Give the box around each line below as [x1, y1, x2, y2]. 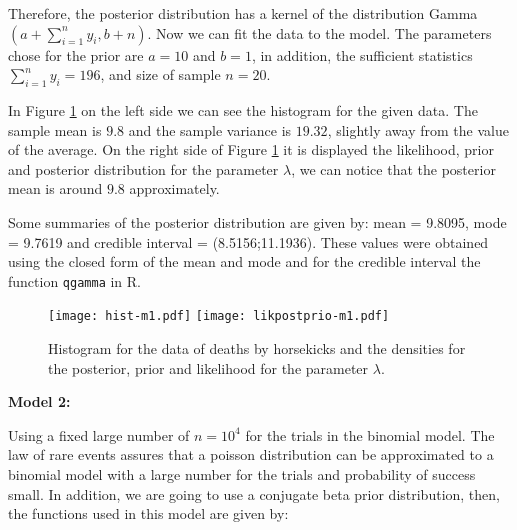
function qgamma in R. [8, 270, 142, 291]
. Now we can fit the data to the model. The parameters [147, 22, 492, 43]
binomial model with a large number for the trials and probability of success [8, 464, 476, 485]
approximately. [129, 178, 220, 199]
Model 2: [8, 391, 71, 412]
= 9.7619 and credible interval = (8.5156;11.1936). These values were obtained [8, 231, 489, 252]
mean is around [8, 178, 103, 199]
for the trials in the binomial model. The [245, 424, 495, 445]
